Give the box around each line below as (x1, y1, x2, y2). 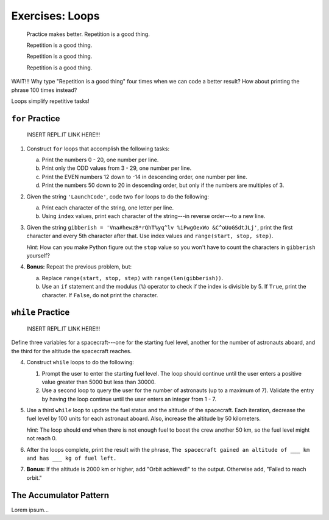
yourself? (26, 251, 50, 259)
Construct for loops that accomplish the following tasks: (26, 145, 170, 152)
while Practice (11, 307, 70, 318)
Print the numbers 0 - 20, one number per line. (41, 156, 159, 164)
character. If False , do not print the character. (41, 291, 158, 298)
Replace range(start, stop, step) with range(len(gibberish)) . (41, 274, 224, 281)
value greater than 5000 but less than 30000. (41, 378, 156, 385)
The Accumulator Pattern (11, 490, 110, 501)
